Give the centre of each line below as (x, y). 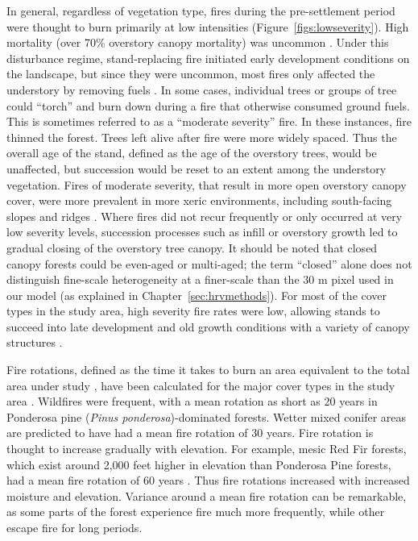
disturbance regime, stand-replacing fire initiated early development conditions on (208, 58)
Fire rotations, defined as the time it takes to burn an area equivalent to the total (208, 370)
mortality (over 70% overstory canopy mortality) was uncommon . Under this (198, 42)
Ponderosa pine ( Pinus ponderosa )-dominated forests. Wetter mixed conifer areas (207, 416)
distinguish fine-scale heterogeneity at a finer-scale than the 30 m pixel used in (200, 279)
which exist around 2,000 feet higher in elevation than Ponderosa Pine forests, (199, 464)
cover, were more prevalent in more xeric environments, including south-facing (199, 200)
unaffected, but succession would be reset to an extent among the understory (197, 168)
